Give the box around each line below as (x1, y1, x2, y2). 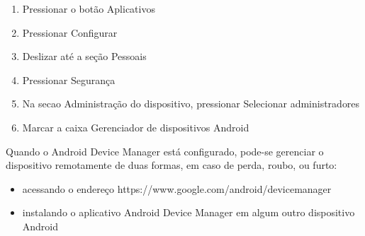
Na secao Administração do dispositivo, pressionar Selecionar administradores (22, 96, 360, 111)
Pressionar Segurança (22, 72, 116, 87)
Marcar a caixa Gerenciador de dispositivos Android (22, 119, 249, 134)
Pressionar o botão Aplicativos (22, 1, 155, 16)
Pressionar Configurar (22, 25, 118, 40)
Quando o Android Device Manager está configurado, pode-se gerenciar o (6, 143, 324, 158)
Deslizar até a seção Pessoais (22, 49, 147, 64)
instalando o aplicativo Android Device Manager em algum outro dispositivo (22, 205, 355, 220)
